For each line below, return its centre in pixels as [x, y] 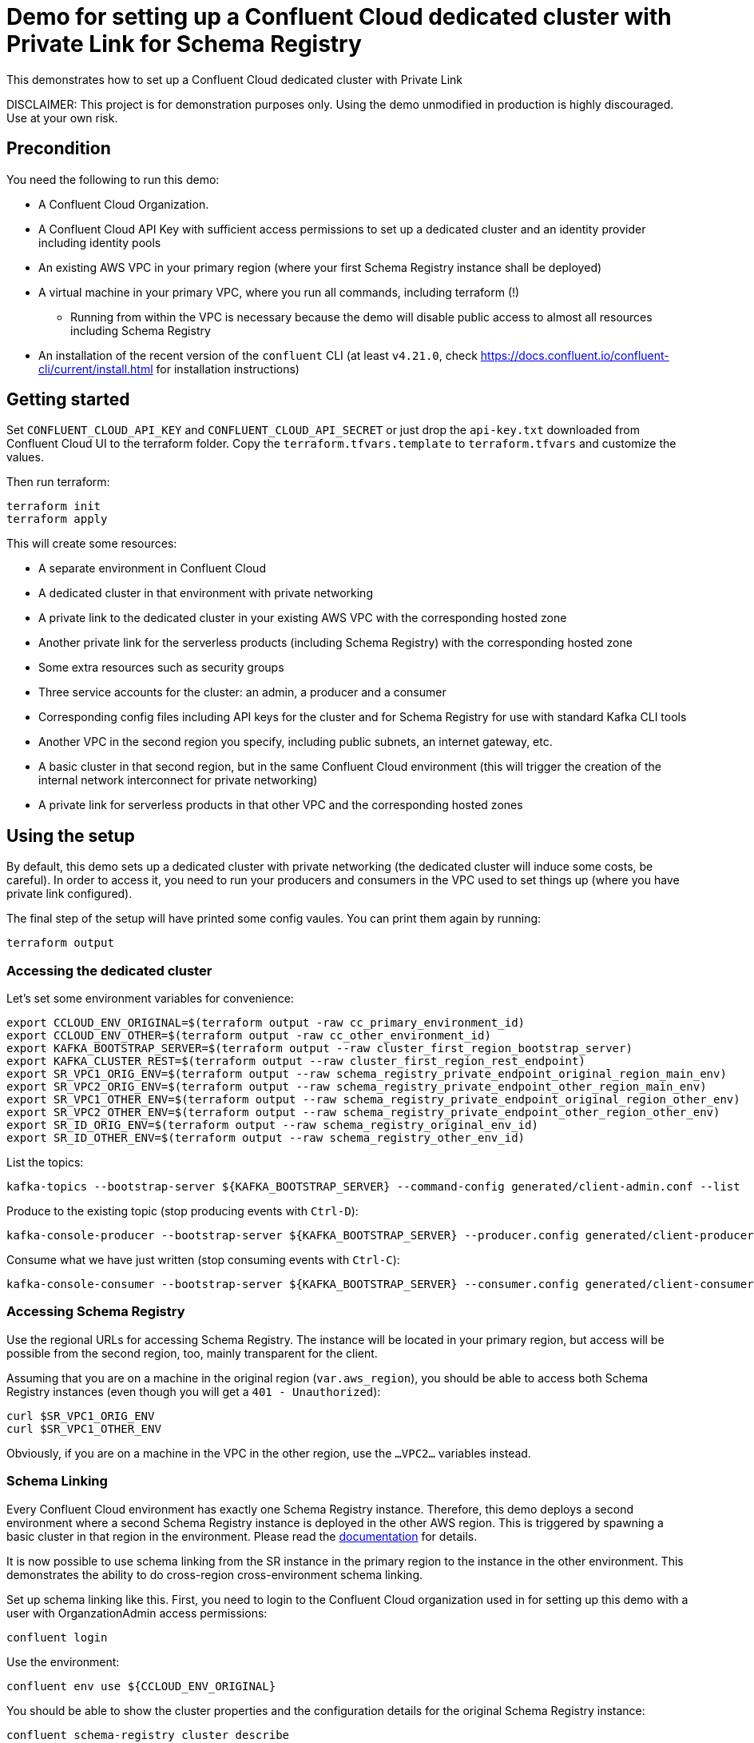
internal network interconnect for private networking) [178, 780]
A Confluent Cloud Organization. [124, 204]
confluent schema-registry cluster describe [148, 1735]
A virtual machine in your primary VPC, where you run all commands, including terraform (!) [279, 292]
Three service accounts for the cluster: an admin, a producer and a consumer [242, 692]
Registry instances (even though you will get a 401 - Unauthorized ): [194, 1391]
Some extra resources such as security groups [161, 668]
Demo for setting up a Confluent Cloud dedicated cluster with [339, 17]
